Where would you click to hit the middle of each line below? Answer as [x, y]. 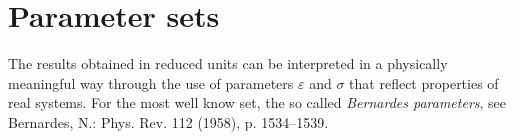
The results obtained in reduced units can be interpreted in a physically [228, 63]
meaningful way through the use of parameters [151, 82]
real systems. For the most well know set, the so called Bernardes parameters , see [257, 102]
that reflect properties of [424, 82]
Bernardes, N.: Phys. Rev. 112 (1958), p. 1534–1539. [168, 121]
